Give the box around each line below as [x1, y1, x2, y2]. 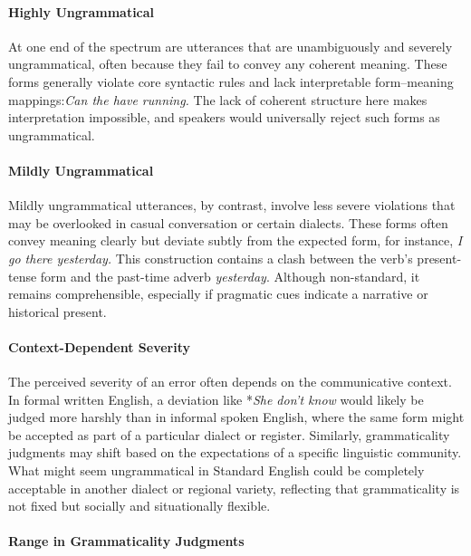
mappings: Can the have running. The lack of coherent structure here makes [8, 90, 428, 109]
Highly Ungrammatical [8, 2, 155, 21]
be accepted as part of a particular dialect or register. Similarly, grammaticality [8, 425, 450, 444]
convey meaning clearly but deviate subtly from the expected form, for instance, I [8, 231, 463, 250]
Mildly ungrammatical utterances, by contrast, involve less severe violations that [8, 196, 456, 215]
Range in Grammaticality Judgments [8, 532, 245, 551]
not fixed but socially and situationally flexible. [8, 496, 271, 515]
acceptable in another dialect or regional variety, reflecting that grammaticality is [8, 478, 460, 497]
